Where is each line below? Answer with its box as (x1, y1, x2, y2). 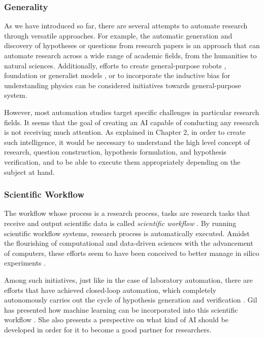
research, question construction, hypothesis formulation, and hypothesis (4, 146, 226, 157)
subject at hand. (4, 166, 55, 177)
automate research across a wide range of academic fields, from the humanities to (4, 50, 257, 60)
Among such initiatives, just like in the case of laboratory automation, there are (4, 274, 253, 285)
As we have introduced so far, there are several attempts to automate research (4, 20, 248, 31)
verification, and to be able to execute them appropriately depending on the (4, 156, 241, 167)
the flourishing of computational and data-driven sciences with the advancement (4, 238, 253, 248)
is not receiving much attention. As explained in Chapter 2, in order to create (4, 127, 246, 137)
